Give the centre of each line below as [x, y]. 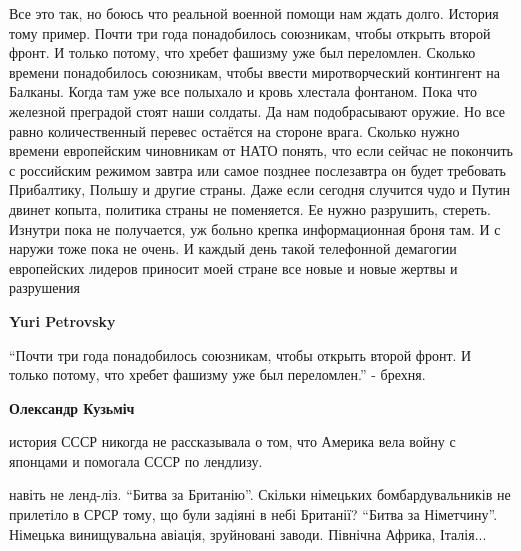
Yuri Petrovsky [62, 320]
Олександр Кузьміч [72, 407]
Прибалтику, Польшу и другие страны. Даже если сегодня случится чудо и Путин [259, 189]
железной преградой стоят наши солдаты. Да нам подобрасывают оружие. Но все [257, 110]
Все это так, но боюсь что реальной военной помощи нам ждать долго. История [254, 13]
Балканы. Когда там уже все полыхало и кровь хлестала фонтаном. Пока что [243, 91]
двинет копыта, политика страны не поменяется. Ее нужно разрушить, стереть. [250, 208]
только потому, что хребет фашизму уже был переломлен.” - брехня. [217, 374]
